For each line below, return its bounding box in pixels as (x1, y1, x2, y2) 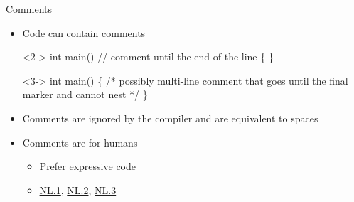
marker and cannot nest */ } (22, 87, 148, 102)
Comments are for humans (22, 134, 138, 149)
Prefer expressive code (39, 159, 136, 174)
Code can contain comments (22, 25, 146, 40)
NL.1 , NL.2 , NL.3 (39, 182, 117, 197)
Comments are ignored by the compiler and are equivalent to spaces (22, 110, 318, 125)
